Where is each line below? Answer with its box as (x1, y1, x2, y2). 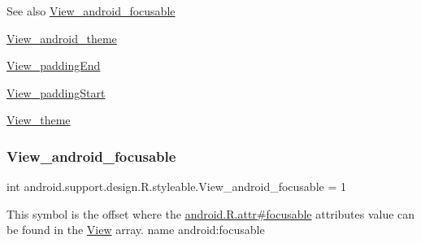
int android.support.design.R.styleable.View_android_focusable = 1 (7, 178, 346, 195)
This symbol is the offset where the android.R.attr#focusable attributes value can (7, 205, 415, 222)
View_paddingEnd (7, 57, 101, 74)
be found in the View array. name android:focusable (7, 221, 265, 238)
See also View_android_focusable (7, 2, 176, 19)
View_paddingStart (7, 84, 106, 101)
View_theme (7, 111, 71, 128)
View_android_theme (7, 29, 117, 46)
